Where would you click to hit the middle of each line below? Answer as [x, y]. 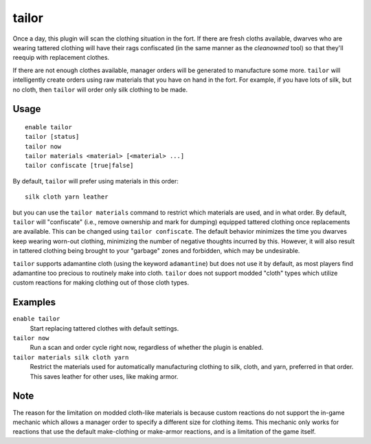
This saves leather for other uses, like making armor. [104, 376]
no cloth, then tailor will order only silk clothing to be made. [100, 89]
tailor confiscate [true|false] [79, 166]
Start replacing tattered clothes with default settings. [104, 328]
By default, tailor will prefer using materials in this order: [95, 181]
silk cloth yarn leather [67, 197]
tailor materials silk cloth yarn [71, 357]
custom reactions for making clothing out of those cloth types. [101, 282]
